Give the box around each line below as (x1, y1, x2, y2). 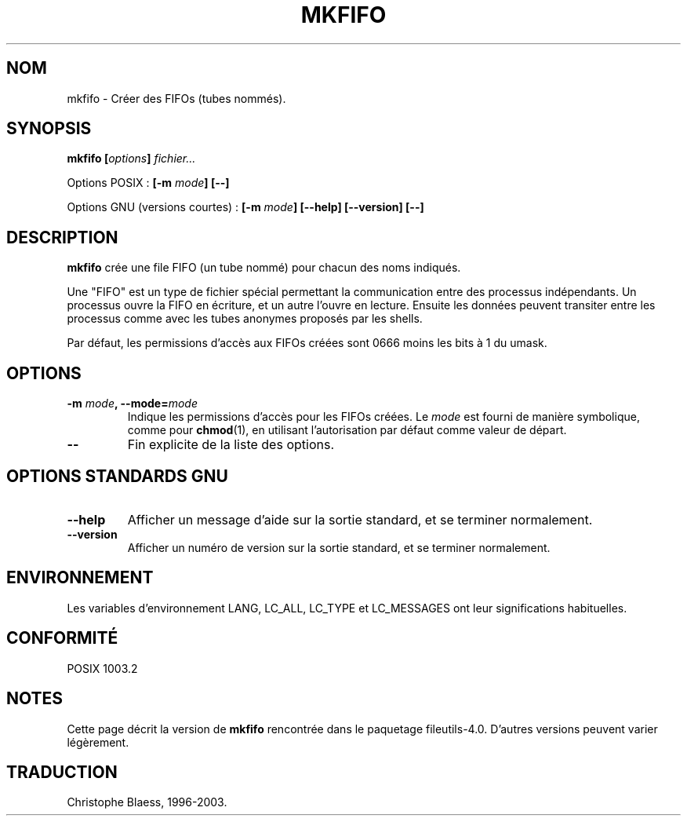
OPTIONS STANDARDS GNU (6, 466, 228, 486)
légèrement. (67, 735, 129, 749)
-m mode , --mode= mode (67, 396, 198, 411)
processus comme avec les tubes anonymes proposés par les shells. (67, 312, 423, 326)
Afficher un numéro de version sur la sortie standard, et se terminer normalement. (127, 540, 551, 554)
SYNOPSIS (6, 119, 92, 139)
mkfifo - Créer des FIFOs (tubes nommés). (67, 91, 286, 105)
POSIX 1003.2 (67, 661, 138, 675)
